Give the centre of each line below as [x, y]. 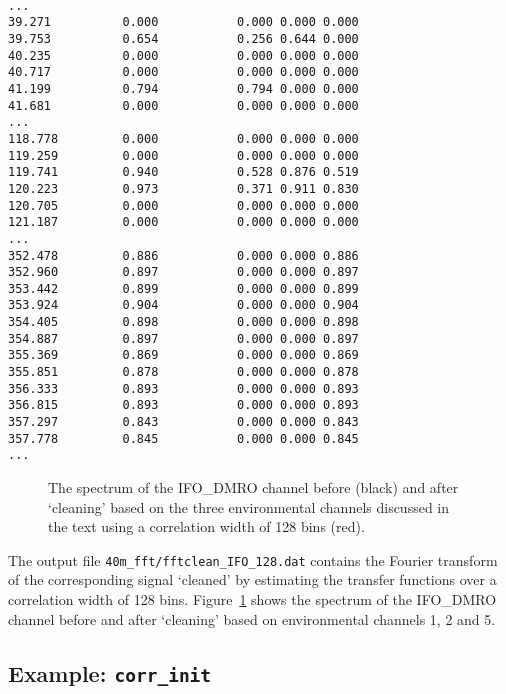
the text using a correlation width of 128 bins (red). [206, 526]
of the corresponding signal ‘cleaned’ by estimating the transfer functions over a [252, 579]
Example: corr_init [110, 672]
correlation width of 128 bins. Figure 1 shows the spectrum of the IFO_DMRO [252, 599]
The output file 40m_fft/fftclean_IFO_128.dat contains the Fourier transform [253, 559]
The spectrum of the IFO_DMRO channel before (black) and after [253, 487]
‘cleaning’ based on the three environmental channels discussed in [249, 506]
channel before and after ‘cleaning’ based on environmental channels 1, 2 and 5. [252, 618]
